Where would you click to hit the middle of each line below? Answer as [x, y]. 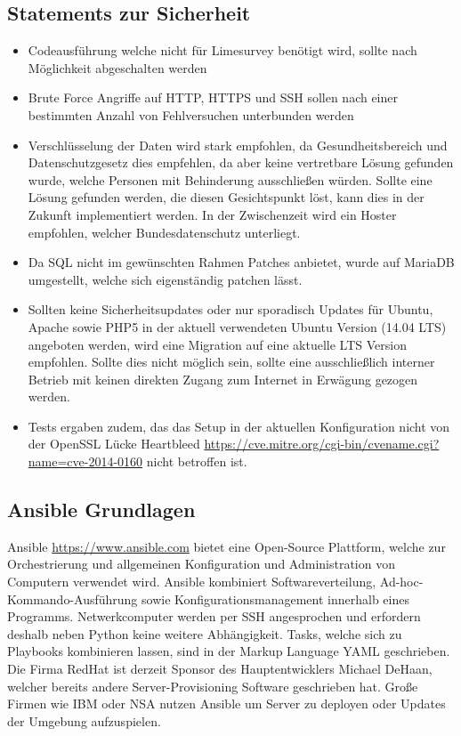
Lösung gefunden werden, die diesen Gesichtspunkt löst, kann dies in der [226, 197]
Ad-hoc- [401, 582]
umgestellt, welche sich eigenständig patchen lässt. [165, 279]
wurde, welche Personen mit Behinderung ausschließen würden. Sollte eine [230, 179]
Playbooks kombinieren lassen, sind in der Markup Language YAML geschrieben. [229, 651]
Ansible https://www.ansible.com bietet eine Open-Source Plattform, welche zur [226, 546]
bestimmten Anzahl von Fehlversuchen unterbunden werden [191, 114]
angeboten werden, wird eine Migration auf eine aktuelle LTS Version [217, 344]
